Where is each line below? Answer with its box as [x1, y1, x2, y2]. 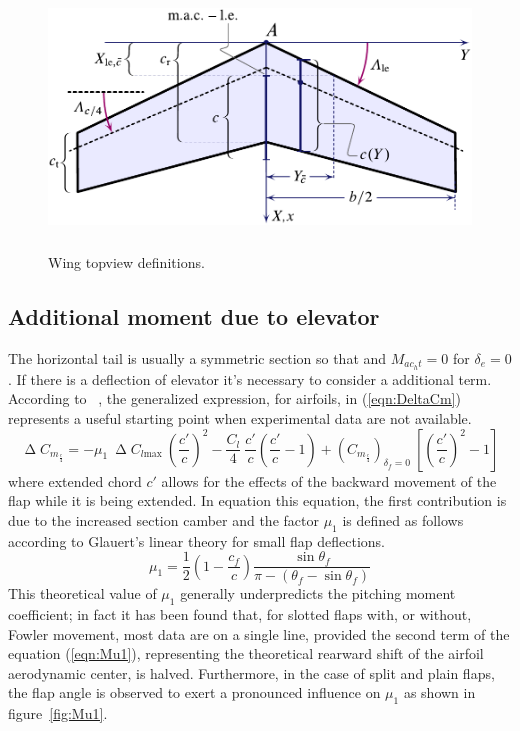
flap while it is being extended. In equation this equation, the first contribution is [8, 490, 507, 511]
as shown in [403, 682, 476, 703]
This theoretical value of [8, 583, 157, 604]
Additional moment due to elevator [8, 301, 380, 332]
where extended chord [8, 470, 142, 491]
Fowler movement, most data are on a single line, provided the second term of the [8, 623, 510, 644]
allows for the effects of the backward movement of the [161, 470, 497, 491]
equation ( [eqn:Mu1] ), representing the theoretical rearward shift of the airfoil [8, 643, 484, 664]
